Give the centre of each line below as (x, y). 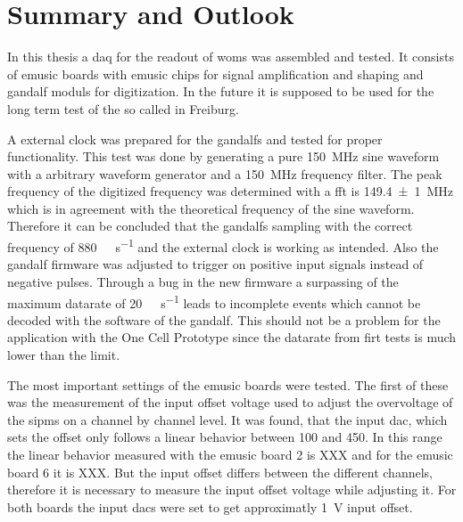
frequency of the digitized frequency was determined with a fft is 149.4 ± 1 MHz (230, 191)
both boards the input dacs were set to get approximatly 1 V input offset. (210, 506)
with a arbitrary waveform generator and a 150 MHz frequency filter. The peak (225, 173)
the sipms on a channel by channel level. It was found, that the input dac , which (227, 419)
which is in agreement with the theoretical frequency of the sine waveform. (211, 208)
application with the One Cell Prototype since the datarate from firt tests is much (232, 337)
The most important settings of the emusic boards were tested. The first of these (228, 384)
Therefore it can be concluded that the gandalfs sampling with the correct (210, 226)
